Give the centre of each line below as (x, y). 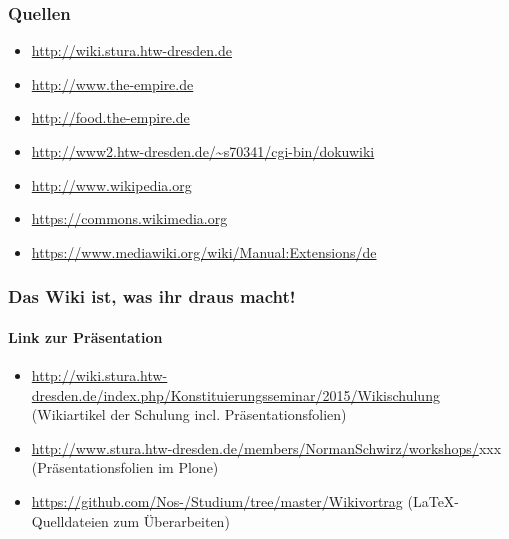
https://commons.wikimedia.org (129, 218)
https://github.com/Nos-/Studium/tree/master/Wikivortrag (217, 500)
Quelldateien (70, 520)
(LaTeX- (433, 500)
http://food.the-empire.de (110, 117)
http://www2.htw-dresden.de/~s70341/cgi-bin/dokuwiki (203, 151)
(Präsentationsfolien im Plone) (125, 467)
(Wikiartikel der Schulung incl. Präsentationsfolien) (189, 414)
